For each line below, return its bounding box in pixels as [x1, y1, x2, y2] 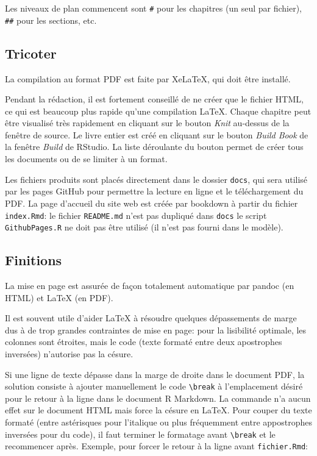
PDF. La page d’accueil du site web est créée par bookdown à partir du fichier [5, 196, 298, 209]
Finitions [5, 251, 62, 269]
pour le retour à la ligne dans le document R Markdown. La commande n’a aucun [5, 391, 311, 404]
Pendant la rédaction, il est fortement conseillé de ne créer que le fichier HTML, [5, 93, 304, 105]
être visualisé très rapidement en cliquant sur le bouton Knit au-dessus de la [5, 116, 290, 129]
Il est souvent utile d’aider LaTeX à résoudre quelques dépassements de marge [5, 312, 297, 324]
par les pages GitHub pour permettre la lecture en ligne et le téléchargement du [5, 185, 304, 198]
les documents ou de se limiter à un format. [5, 152, 168, 165]
